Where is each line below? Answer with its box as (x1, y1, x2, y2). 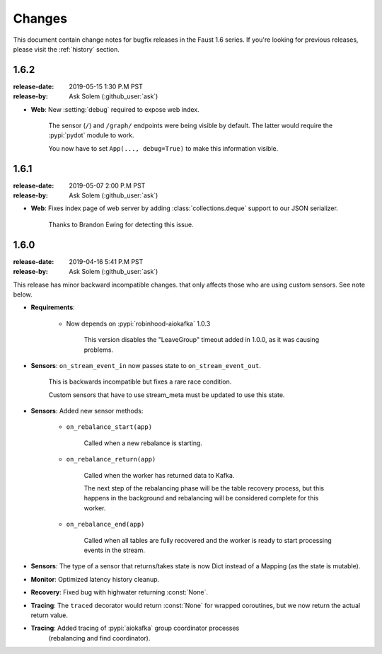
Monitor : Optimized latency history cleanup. (30, 575, 160, 583)
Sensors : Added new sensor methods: (30, 407, 144, 415)
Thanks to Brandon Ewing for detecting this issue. (48, 220, 194, 229)
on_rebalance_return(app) (66, 455, 156, 464)
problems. (83, 345, 113, 354)
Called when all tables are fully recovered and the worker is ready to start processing (83, 536, 332, 544)
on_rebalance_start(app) (66, 423, 152, 431)
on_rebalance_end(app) (66, 520, 145, 529)
